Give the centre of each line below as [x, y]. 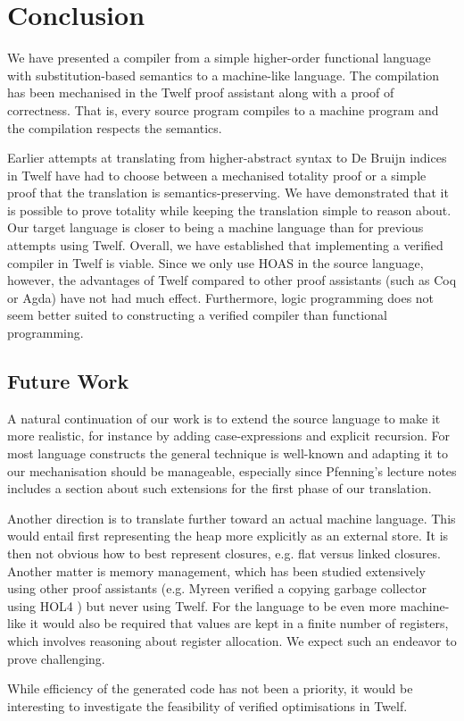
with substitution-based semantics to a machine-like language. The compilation [224, 75]
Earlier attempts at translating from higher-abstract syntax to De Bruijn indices [227, 158]
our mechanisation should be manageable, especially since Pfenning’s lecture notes [232, 470]
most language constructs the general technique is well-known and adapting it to [228, 453]
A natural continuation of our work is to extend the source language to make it [224, 418]
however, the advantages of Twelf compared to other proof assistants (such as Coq [232, 280]
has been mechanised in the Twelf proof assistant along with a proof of [201, 92]
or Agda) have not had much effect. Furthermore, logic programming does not [221, 297]
